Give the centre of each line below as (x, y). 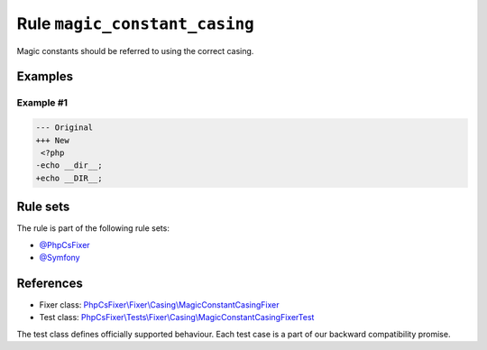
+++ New (52, 140)
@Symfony (60, 257)
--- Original (64, 128)
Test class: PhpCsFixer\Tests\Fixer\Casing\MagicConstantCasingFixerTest (177, 318)
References (50, 283)
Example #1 (42, 103)
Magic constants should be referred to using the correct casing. (135, 51)
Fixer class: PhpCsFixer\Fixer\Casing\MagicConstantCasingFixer (159, 304)
